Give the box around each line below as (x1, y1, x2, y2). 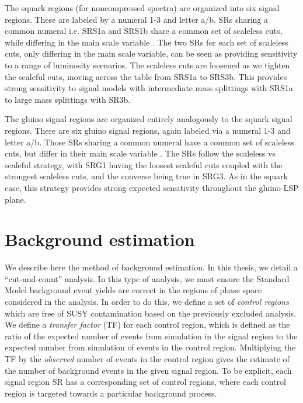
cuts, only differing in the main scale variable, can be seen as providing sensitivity (5, 47, 298, 60)
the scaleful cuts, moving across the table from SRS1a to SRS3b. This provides (5, 70, 287, 82)
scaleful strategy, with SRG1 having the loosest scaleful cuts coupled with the (5, 158, 283, 171)
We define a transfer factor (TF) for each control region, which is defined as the (5, 318, 290, 331)
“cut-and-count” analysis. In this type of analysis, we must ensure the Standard (5, 272, 290, 284)
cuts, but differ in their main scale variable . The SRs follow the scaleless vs (5, 147, 276, 159)
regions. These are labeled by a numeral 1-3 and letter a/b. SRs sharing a (5, 13, 269, 25)
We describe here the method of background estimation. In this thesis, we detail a (5, 261, 298, 273)
